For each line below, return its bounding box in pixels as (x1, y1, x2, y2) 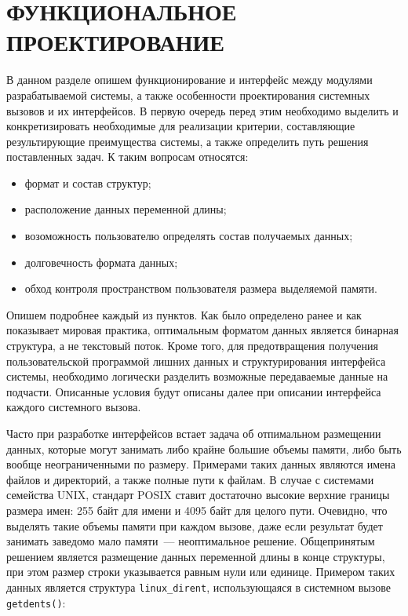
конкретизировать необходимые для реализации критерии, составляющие (6, 118, 355, 134)
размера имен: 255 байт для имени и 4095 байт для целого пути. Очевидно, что (6, 501, 388, 518)
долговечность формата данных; (24, 253, 178, 270)
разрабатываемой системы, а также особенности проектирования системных (6, 86, 370, 103)
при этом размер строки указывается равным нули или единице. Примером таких (6, 563, 395, 580)
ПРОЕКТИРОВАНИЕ (6, 26, 225, 58)
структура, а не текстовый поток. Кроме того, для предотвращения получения (6, 337, 378, 354)
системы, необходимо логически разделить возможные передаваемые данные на (6, 368, 388, 385)
